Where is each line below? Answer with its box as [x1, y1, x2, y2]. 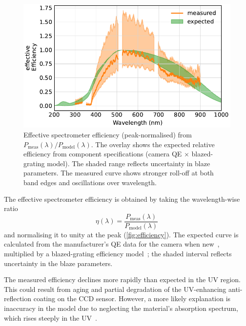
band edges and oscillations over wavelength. [23, 177, 157, 187]
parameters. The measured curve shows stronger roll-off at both [23, 168, 214, 178]
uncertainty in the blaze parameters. [4, 258, 113, 268]
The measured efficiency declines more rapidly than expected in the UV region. [4, 274, 241, 285]
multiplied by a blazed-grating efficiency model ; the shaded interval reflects [4, 248, 232, 258]
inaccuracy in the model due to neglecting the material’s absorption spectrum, [4, 303, 238, 313]
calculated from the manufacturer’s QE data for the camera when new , [4, 239, 220, 249]
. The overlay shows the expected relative [91, 139, 215, 149]
